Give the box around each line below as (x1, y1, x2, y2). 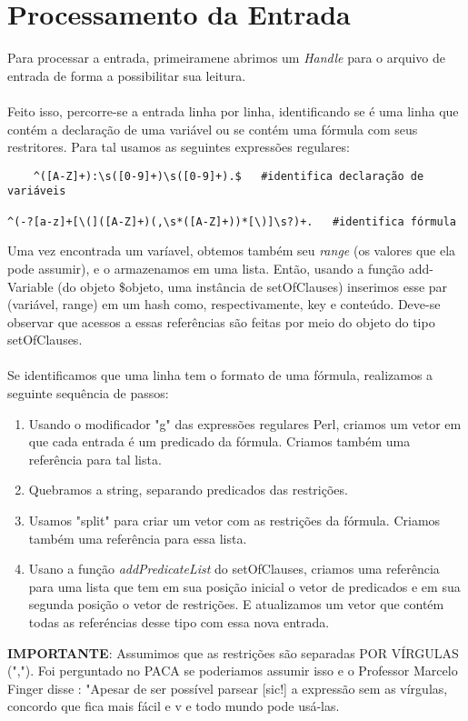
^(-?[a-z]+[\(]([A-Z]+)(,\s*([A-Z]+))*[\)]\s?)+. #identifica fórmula (7, 215, 456, 228)
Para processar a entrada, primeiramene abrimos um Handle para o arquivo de (7, 48, 445, 67)
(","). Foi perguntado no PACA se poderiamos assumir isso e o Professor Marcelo (7, 661, 458, 680)
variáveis (7, 185, 66, 198)
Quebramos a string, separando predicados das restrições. (28, 480, 348, 499)
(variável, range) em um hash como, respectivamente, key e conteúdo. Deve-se (7, 295, 441, 314)
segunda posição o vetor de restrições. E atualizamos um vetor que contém (28, 595, 444, 614)
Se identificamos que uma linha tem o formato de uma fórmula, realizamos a (7, 366, 433, 385)
